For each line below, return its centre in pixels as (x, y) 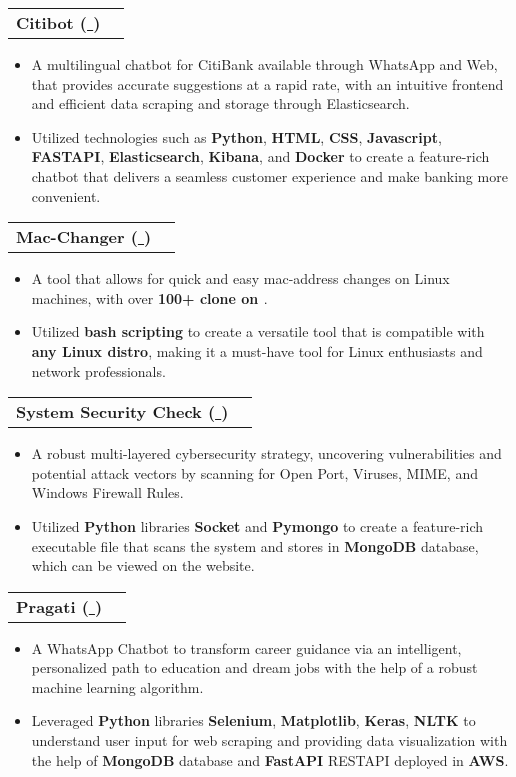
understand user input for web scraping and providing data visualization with (269, 740)
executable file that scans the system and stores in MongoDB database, (255, 545)
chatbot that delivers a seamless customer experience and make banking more (269, 175)
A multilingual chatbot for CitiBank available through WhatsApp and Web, (264, 64)
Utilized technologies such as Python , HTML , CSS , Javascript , (236, 136)
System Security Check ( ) (122, 412)
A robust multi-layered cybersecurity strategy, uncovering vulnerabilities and (266, 453)
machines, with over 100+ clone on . (149, 297)
